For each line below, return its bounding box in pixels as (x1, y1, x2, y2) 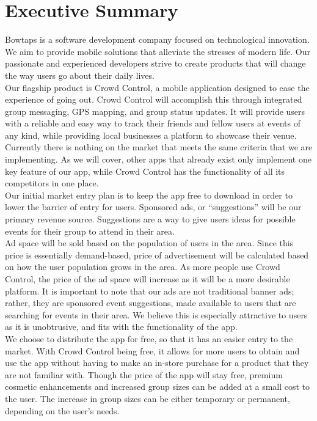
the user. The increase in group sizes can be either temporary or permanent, (5, 392, 290, 405)
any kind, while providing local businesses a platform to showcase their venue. (5, 128, 297, 141)
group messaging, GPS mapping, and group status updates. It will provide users (5, 104, 305, 117)
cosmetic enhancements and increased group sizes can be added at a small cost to (5, 380, 310, 393)
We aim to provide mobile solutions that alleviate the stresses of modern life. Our (5, 45, 310, 57)
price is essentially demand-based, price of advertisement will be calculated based (5, 248, 309, 261)
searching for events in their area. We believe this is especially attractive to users (5, 308, 308, 321)
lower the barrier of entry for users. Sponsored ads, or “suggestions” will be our (5, 200, 302, 213)
